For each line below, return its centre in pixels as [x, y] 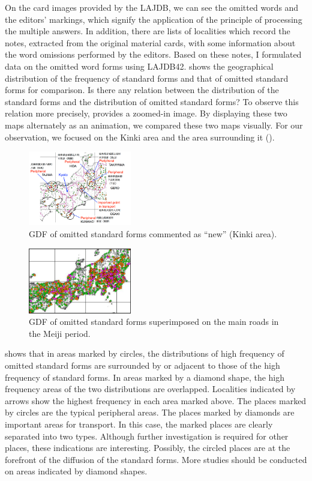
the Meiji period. [60, 333]
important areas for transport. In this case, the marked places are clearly [139, 424]
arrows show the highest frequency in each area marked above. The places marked [156, 400]
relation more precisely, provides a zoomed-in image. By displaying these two [146, 113]
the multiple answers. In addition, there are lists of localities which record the [148, 31]
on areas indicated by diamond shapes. [76, 471]
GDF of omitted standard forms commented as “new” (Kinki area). [153, 233]
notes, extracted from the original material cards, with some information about [150, 42]
